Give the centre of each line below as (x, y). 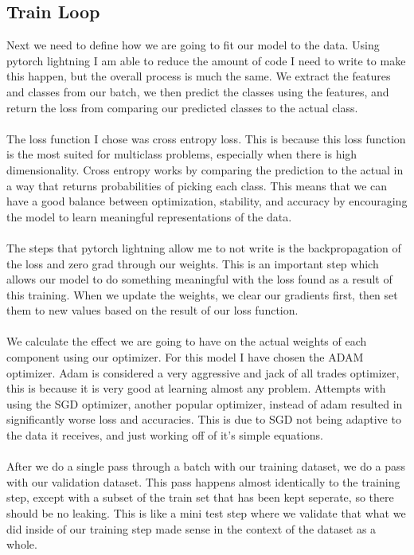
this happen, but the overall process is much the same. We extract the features (199, 76)
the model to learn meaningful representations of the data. (149, 216)
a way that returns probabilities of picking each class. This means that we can (197, 185)
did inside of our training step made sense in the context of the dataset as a (191, 528)
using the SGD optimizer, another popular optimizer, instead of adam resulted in (205, 403)
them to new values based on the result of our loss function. (152, 310)
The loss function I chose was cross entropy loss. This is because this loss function (206, 138)
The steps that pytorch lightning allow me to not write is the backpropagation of (204, 247)
